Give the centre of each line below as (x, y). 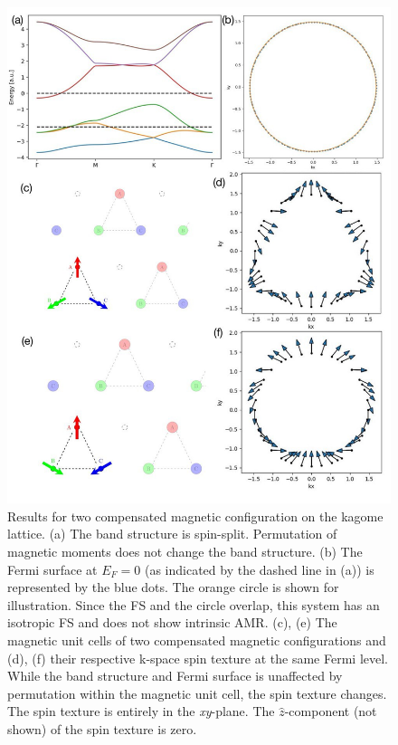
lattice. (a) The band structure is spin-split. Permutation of (172, 534)
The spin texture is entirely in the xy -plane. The (141, 711)
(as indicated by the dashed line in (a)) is (259, 569)
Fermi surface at (52, 569)
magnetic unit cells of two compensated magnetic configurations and (197, 640)
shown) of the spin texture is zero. (102, 728)
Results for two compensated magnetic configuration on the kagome (195, 516)
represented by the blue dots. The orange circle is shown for (173, 587)
